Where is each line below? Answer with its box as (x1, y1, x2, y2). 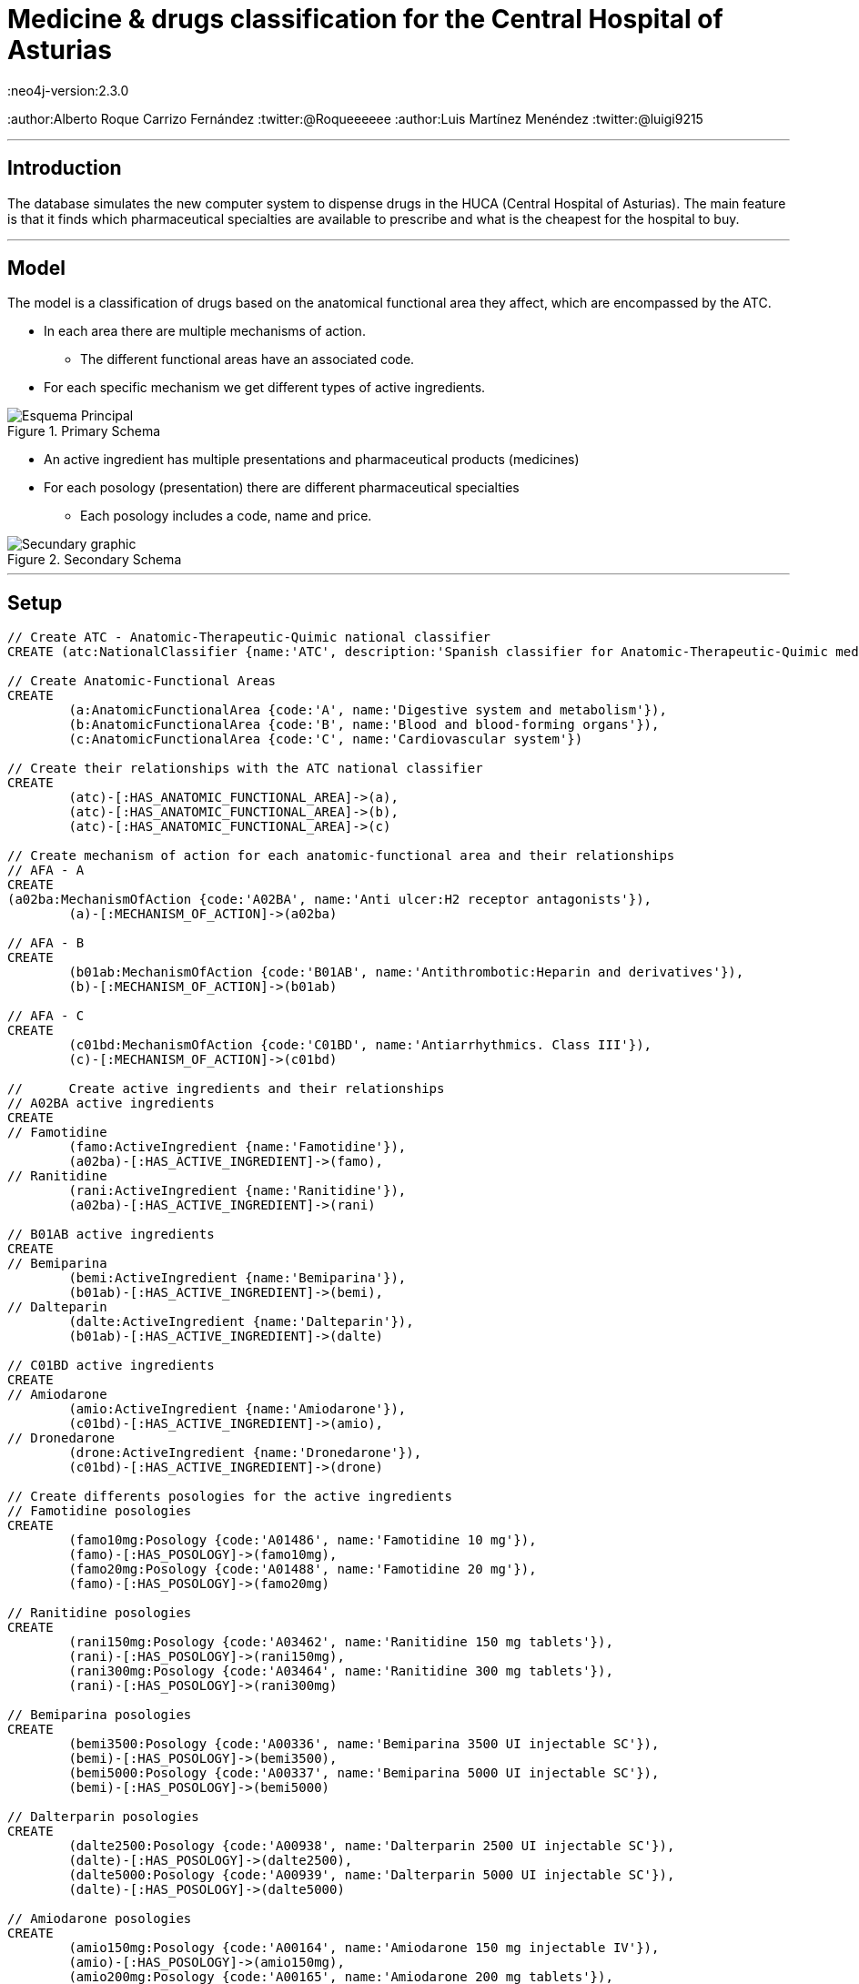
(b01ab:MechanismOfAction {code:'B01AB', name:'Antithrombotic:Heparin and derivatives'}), (68, 965, 744, 980)
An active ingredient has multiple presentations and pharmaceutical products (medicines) (44, 451, 580, 468)
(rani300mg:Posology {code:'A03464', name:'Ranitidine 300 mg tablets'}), (68, 1664, 613, 1679)
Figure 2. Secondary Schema (7, 552, 182, 568)
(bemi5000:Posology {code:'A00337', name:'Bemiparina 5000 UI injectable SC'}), (68, 1766, 660, 1781)
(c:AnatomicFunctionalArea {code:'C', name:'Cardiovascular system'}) (68, 732, 583, 747)
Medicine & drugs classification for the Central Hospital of (7, 4, 723, 35)
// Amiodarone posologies (7, 1911, 192, 1927)
